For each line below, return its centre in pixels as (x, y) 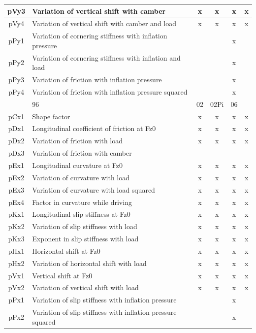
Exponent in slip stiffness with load (85, 239)
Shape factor (51, 116)
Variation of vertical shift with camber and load (104, 23)
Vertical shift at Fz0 (62, 275)
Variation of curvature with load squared (94, 189)
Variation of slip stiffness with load (85, 226)
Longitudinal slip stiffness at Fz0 (81, 214)
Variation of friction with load (78, 141)
